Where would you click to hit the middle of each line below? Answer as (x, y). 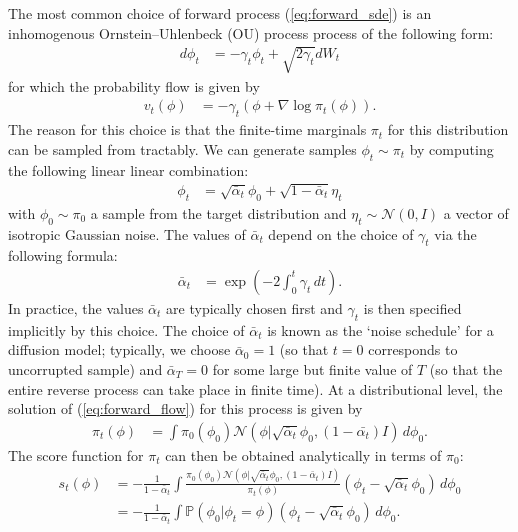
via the (455, 233)
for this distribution (448, 129)
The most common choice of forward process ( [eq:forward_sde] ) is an (220, 13)
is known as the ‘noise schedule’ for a (380, 329)
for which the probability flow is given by (134, 85)
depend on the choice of (341, 233)
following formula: (63, 255)
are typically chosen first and (254, 308)
